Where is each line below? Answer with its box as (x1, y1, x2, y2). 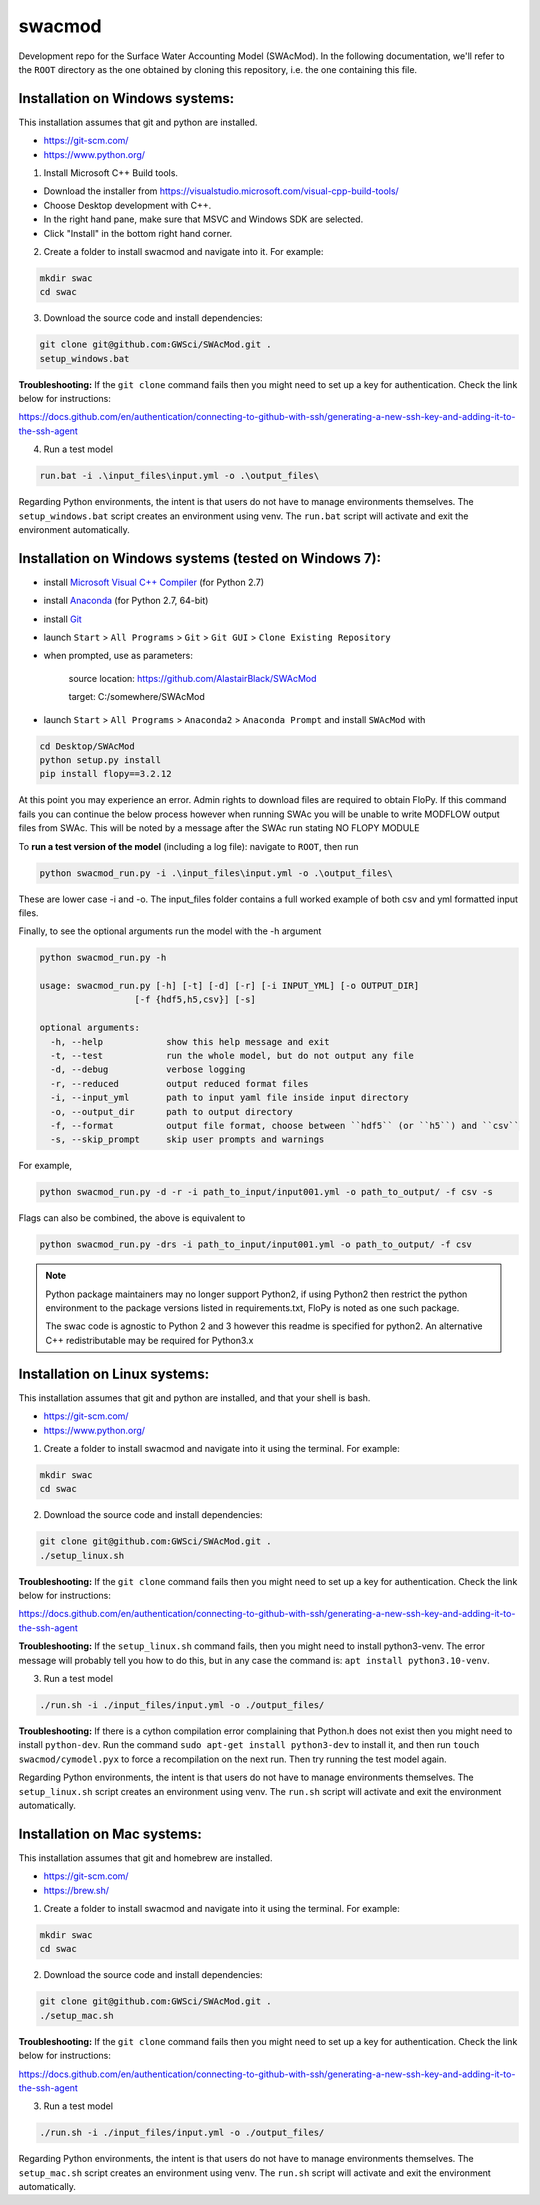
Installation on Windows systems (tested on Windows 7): (18, 550, 382, 567)
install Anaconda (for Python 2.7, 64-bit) (43, 595, 209, 607)
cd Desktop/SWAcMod (39, 740, 135, 752)
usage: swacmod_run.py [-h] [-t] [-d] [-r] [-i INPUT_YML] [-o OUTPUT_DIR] (39, 980, 420, 992)
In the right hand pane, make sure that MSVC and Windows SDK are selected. (43, 213, 364, 225)
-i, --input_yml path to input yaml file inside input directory (50, 1092, 409, 1104)
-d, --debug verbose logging (50, 1064, 246, 1075)
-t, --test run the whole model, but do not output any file (50, 1050, 415, 1062)
